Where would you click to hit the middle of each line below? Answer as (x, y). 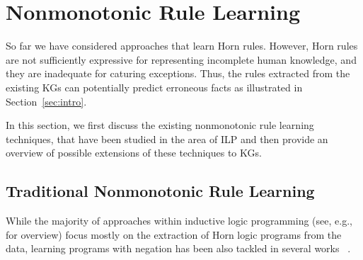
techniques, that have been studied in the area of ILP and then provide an (167, 139)
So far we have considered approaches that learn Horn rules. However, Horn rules (182, 46)
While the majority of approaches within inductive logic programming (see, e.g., (179, 221)
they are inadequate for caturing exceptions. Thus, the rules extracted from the (178, 73)
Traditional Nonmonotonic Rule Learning (160, 191)
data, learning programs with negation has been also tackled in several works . (178, 248)
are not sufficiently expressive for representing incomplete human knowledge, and (181, 59)
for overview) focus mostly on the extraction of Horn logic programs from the (174, 234)
